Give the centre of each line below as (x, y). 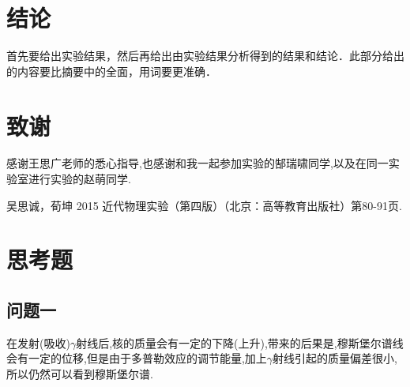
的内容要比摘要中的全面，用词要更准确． (111, 71)
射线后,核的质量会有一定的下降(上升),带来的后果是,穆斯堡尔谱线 (240, 342)
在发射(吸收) (38, 342)
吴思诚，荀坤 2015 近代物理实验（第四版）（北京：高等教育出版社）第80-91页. (204, 205)
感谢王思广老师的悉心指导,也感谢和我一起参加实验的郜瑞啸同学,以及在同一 (197, 163)
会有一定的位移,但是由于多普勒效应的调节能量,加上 (137, 358)
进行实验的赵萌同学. (79, 179)
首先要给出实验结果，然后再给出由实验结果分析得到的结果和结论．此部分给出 (205, 56)
